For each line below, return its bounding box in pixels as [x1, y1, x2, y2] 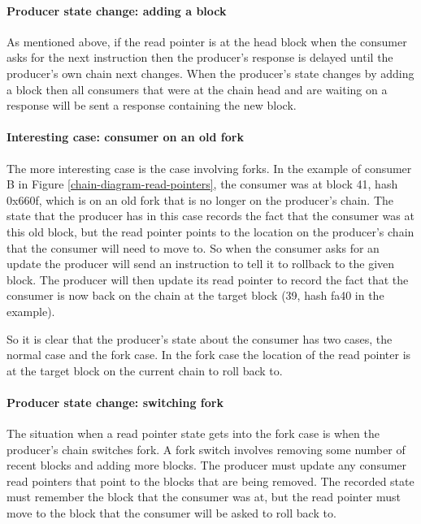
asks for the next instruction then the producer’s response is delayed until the [7, 49, 393, 66]
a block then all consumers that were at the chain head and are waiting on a [7, 80, 388, 97]
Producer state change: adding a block [7, 2, 227, 19]
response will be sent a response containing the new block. [7, 97, 297, 114]
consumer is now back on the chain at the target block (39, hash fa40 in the [7, 287, 384, 304]
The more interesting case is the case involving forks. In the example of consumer [7, 159, 412, 176]
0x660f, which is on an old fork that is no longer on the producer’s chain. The [7, 191, 394, 208]
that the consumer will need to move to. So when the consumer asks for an [7, 239, 380, 256]
